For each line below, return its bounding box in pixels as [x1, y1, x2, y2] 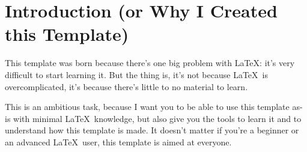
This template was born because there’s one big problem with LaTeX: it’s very [5, 56, 295, 69]
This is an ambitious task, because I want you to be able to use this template [5, 100, 290, 113]
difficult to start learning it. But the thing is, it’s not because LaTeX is [5, 68, 268, 81]
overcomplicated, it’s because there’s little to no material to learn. [5, 80, 248, 93]
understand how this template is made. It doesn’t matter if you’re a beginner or [5, 124, 299, 136]
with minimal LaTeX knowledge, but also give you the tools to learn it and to [13, 112, 302, 124]
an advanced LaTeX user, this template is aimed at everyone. [5, 135, 232, 148]
